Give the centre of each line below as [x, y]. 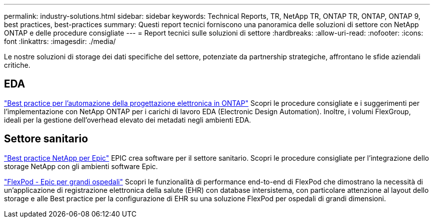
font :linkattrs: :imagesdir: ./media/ [60, 41]
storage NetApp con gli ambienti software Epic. [81, 166]
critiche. [17, 65]
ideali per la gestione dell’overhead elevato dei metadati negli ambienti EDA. [128, 120]
